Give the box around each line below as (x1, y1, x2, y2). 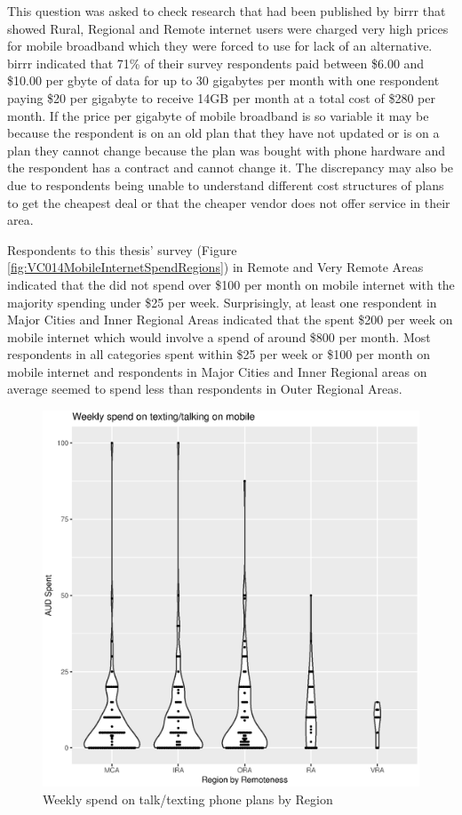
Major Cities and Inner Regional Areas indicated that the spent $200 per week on (7, 310, 453, 329)
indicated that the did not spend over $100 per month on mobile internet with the (7, 275, 455, 293)
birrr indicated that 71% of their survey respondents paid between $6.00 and (7, 53, 425, 72)
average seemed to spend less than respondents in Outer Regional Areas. (7, 380, 402, 398)
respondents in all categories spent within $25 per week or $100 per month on (7, 345, 431, 364)
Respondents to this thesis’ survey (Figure (7, 240, 237, 259)
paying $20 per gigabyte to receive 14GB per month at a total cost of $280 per (7, 88, 435, 107)
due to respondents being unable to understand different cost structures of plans (7, 175, 444, 194)
